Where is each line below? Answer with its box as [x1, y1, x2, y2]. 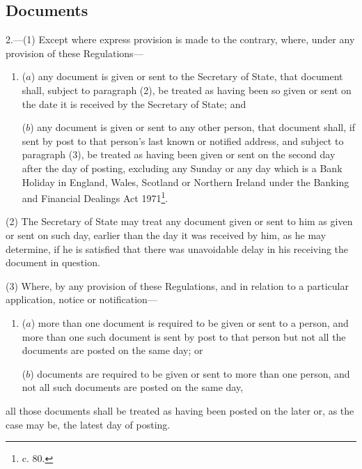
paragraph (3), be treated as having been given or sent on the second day [22, 147, 336, 162]
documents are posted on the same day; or [22, 343, 203, 357]
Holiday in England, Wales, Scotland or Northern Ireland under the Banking [22, 174, 349, 189]
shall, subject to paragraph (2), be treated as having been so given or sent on [22, 82, 352, 97]
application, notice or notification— [6, 292, 157, 307]
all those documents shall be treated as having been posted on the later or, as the [6, 403, 354, 417]
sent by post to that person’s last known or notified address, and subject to [22, 133, 344, 148]
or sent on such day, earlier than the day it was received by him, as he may [6, 227, 326, 242]
